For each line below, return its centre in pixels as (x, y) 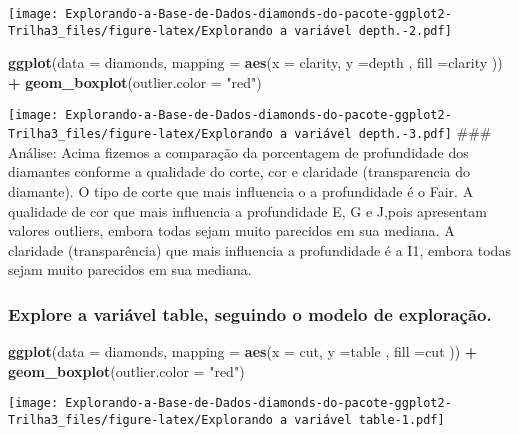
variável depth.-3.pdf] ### (393, 132)
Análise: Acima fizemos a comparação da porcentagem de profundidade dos (238, 151)
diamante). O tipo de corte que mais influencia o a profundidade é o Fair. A (241, 191)
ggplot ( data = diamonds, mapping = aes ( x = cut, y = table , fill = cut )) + (243, 351)
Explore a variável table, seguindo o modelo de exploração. (250, 313)
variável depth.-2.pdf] (373, 30)
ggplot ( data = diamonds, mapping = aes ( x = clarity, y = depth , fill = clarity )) (255, 62)
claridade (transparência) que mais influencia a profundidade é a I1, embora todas (259, 249)
